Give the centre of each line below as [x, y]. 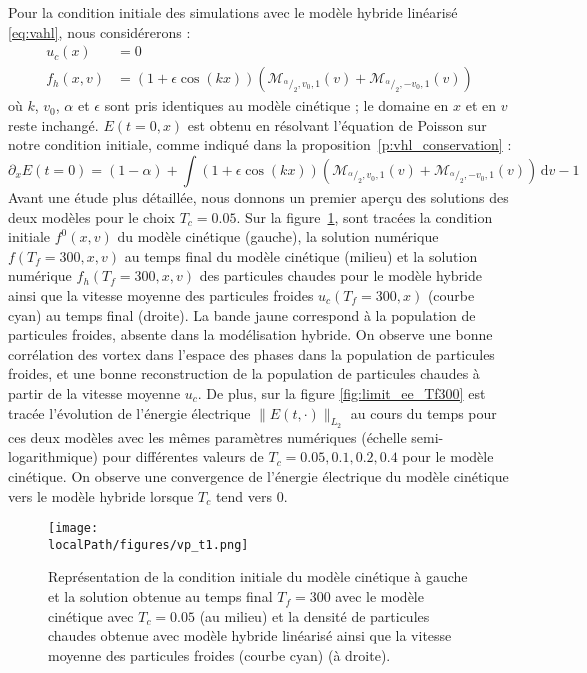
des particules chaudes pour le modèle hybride [340, 275]
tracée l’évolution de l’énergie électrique [129, 412]
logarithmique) [53, 456]
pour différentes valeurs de [183, 456]
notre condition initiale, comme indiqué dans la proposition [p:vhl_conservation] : [260, 144]
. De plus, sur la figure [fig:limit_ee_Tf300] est [341, 392]
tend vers [244, 495]
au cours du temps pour [423, 412]
